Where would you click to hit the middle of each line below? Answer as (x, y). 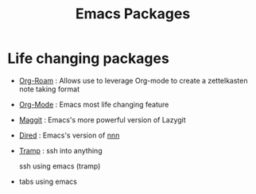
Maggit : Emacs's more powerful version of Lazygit (102, 119)
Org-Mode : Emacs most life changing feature (94, 104)
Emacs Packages (133, 14)
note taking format (49, 89)
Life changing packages (89, 58)
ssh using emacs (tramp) (60, 166)
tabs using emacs (48, 181)
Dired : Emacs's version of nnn (69, 135)
